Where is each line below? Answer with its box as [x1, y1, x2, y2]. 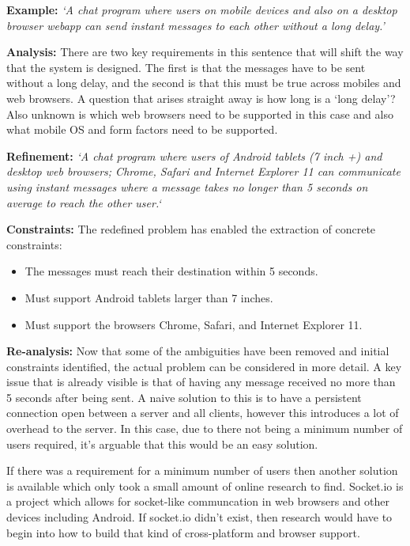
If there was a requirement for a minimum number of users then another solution [6, 462, 398, 479]
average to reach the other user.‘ [6, 194, 161, 210]
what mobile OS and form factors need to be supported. [6, 121, 278, 138]
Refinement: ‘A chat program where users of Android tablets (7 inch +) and [6, 147, 382, 164]
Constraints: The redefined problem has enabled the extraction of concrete [6, 221, 376, 237]
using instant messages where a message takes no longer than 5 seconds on [6, 178, 368, 195]
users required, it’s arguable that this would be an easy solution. [6, 435, 318, 452]
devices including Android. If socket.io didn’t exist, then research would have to [6, 509, 393, 525]
